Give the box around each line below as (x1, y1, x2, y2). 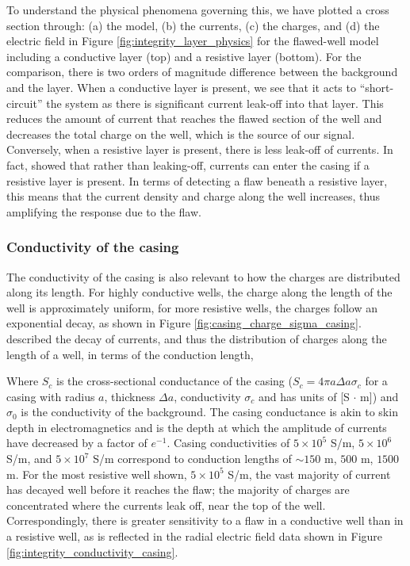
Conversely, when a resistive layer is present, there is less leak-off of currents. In (6, 141, 393, 158)
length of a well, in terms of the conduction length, (6, 346, 254, 362)
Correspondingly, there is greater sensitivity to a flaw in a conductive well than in (6, 512, 404, 529)
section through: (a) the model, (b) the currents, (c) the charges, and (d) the (6, 17, 380, 33)
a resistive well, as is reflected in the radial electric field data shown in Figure (6, 528, 383, 545)
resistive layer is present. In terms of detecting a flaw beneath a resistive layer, (6, 172, 388, 189)
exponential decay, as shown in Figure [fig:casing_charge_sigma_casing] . (6, 315, 362, 331)
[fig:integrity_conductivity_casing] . (6, 543, 178, 560)
